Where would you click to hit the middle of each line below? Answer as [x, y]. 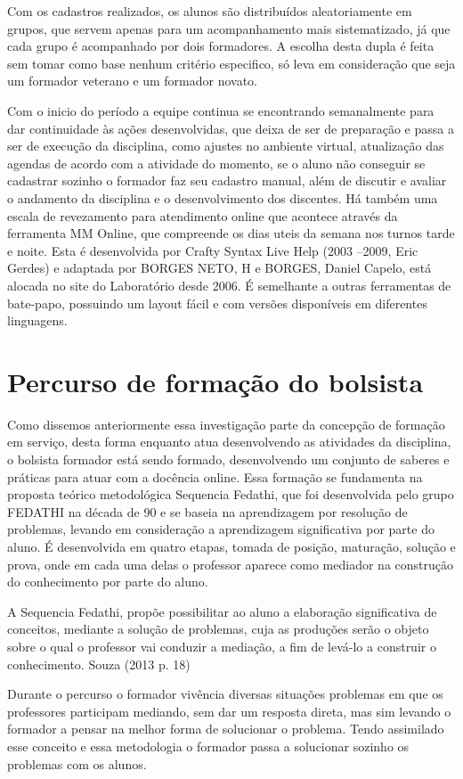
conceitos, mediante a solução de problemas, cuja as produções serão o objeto [218, 629]
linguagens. [37, 320]
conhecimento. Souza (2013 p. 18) [99, 664]
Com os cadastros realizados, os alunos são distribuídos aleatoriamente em [210, 11]
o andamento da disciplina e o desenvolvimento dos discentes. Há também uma [223, 197]
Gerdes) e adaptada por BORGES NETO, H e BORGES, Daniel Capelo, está [219, 268]
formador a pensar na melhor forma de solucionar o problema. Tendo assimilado [226, 729]
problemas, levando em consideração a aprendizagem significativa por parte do [221, 529]
